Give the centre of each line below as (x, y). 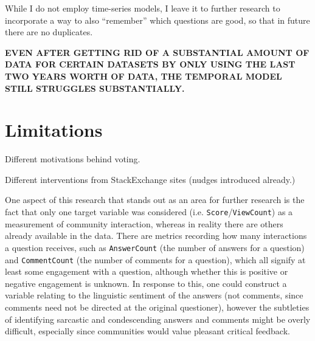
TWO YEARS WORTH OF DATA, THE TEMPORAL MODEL (144, 76)
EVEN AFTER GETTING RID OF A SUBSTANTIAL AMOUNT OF (157, 52)
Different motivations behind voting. (73, 159)
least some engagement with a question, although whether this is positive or (147, 271)
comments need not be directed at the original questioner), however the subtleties (157, 307)
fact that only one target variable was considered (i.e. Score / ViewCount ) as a (149, 212)
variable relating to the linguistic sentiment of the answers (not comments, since (154, 295)
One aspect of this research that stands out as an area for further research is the (155, 200)
